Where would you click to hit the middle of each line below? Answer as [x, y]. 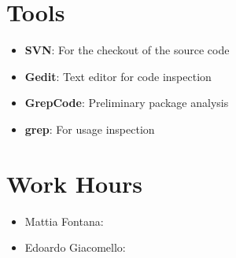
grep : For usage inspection [90, 129]
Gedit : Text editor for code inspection [118, 76]
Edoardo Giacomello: [75, 247]
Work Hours [74, 183]
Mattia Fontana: [64, 221]
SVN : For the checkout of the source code [127, 50]
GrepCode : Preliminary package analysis [127, 103]
